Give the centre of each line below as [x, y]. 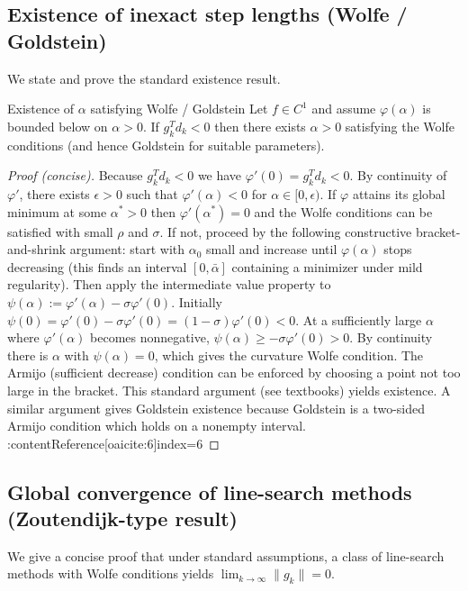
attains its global [399, 193]
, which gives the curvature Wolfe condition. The [289, 355]
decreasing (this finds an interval [97, 266]
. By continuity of [398, 175]
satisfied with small [60, 231]
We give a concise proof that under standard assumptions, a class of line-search [226, 555]
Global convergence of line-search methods [210, 491]
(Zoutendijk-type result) [122, 518]
